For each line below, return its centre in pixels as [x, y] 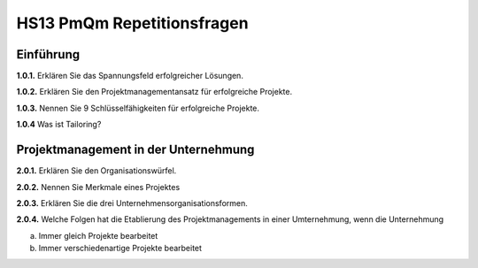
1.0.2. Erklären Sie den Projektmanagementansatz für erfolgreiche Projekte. [154, 92]
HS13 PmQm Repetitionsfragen [132, 23]
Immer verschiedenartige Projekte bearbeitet [120, 249]
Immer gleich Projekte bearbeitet [98, 235]
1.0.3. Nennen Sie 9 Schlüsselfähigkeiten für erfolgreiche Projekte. [138, 108]
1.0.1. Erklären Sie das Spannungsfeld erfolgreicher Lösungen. [130, 76]
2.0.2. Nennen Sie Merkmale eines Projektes [98, 187]
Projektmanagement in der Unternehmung [135, 150]
